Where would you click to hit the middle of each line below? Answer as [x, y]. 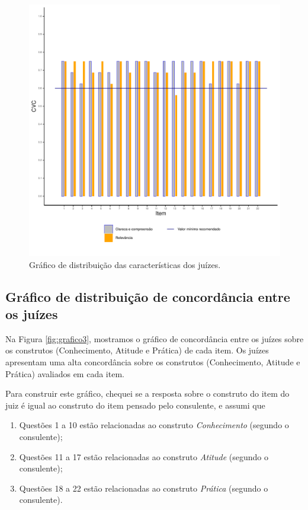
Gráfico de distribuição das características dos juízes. [125, 264]
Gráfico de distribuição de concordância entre [148, 296]
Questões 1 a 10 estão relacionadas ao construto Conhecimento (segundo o [154, 425]
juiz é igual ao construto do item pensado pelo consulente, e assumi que [135, 405]
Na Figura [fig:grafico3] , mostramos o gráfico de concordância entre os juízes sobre [155, 338]
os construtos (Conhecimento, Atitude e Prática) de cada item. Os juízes [137, 350]
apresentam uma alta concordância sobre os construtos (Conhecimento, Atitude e [153, 361]
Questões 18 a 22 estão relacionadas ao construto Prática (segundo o [144, 488]
